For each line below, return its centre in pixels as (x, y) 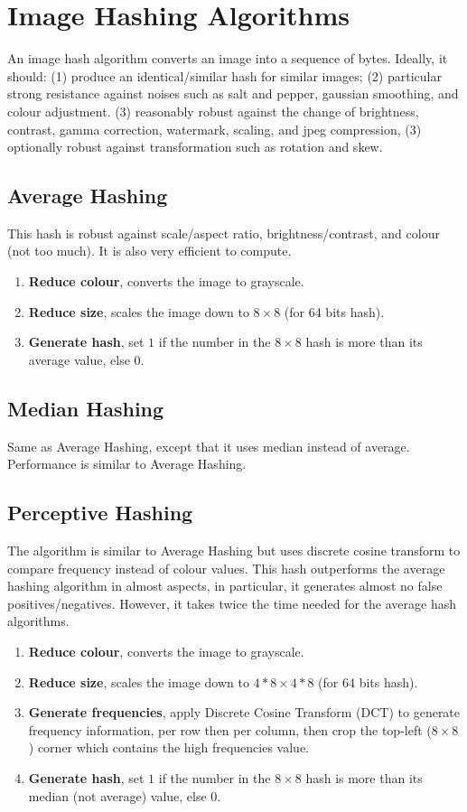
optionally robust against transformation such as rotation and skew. (195, 147)
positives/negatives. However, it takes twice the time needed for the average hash (232, 603)
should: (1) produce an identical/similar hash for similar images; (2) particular (224, 75)
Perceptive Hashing (100, 513)
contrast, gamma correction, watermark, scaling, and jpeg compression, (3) (215, 129)
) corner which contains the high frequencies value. (169, 747)
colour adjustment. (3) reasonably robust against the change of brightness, (213, 111)
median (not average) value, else (117, 795)
